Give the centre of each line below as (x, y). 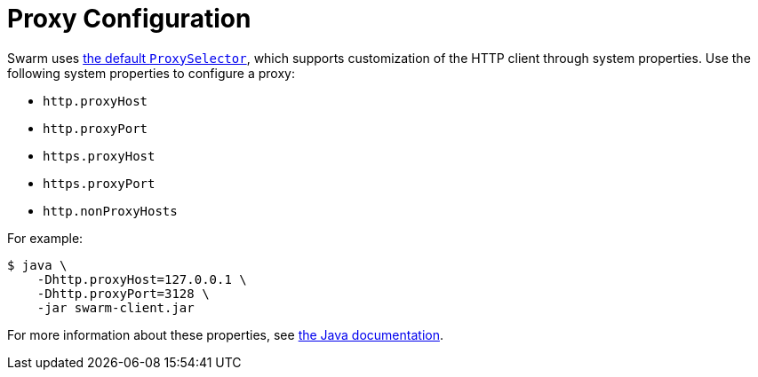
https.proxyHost (99, 156)
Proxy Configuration (129, 19)
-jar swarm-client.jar (116, 307)
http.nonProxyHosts (110, 211)
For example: (45, 238)
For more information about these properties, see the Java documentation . (225, 334)
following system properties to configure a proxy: (151, 73)
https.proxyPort (99, 183)
